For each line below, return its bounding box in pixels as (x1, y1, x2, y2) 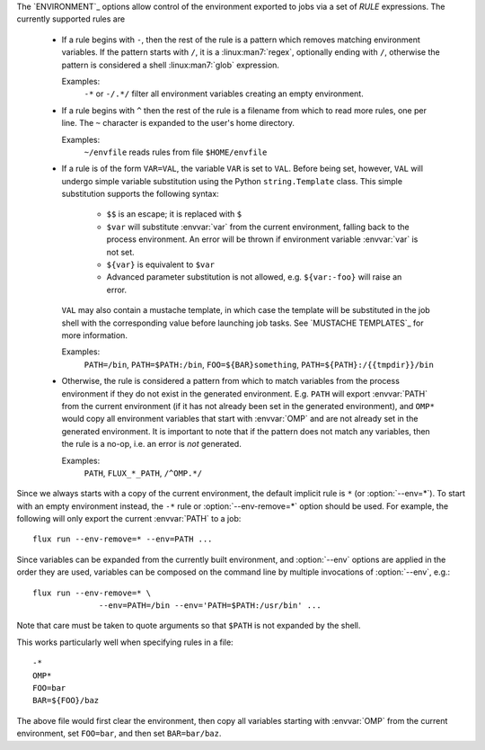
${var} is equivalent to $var (106, 259, 216, 270)
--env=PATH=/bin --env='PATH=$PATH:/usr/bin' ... (99, 601, 322, 611)
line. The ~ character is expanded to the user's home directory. (61, 118, 295, 129)
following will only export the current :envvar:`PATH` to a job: (16, 513, 242, 524)
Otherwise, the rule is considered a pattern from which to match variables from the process (61, 376, 400, 387)
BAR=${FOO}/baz (32, 695, 100, 706)
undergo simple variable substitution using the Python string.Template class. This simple (61, 175, 403, 186)
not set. (106, 246, 135, 257)
